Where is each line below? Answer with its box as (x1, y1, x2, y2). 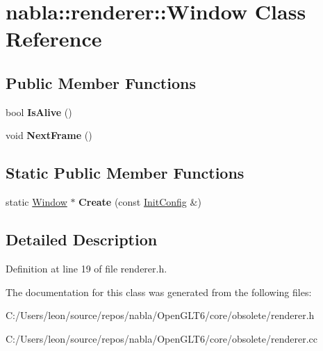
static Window (6, 195, 67, 209)
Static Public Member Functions (6, 162, 245, 183)
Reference (6, 24, 102, 53)
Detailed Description (6, 229, 158, 250)
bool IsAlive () (6, 104, 72, 119)
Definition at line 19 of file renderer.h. (6, 261, 167, 275)
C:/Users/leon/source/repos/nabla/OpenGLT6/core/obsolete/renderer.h (6, 308, 315, 323)
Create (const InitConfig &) (78, 195, 201, 209)
